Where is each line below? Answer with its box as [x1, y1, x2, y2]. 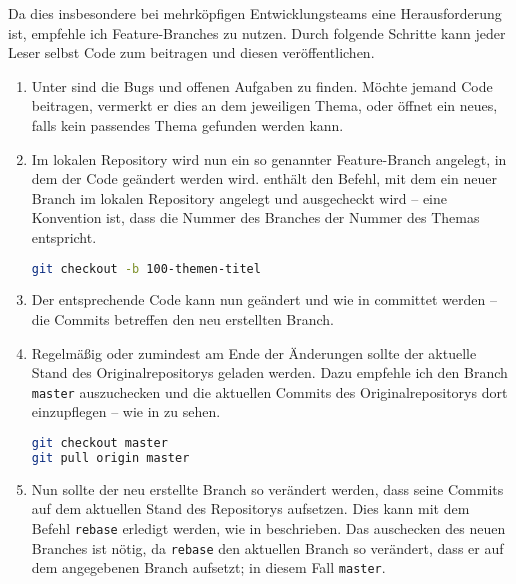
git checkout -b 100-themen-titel [31, 261, 261, 276]
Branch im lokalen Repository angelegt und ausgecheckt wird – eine [31, 187, 447, 208]
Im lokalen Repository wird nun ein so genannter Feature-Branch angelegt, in [31, 148, 507, 169]
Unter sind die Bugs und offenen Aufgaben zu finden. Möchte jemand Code [31, 75, 493, 96]
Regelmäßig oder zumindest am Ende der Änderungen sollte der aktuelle [31, 342, 477, 363]
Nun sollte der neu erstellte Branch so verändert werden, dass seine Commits [31, 478, 504, 499]
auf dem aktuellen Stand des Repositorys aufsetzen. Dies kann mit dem [31, 498, 470, 519]
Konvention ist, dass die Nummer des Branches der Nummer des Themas [31, 207, 480, 228]
